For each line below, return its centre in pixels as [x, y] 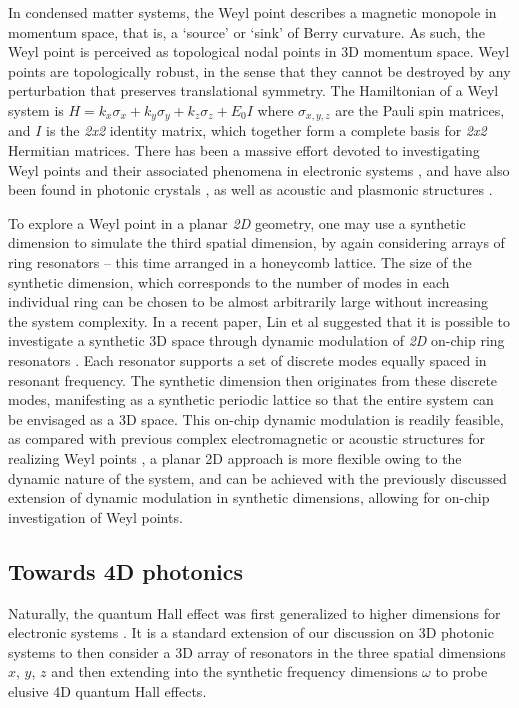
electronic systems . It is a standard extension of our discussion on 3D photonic [251, 632]
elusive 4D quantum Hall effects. [107, 690]
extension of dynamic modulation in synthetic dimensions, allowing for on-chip [249, 497]
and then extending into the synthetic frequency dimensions [234, 671]
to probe [461, 671]
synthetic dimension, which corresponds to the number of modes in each [229, 281]
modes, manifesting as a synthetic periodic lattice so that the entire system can [251, 399]
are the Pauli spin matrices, [420, 109]
